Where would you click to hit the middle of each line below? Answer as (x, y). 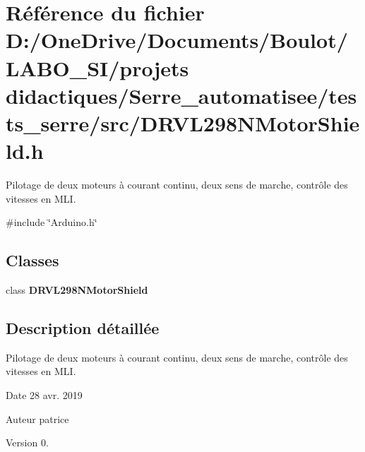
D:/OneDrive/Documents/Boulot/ (177, 40)
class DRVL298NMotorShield (77, 290)
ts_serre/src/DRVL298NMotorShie (183, 123)
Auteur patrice (37, 418)
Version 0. (27, 442)
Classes (32, 260)
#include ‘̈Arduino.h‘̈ (52, 222)
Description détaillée (83, 328)
